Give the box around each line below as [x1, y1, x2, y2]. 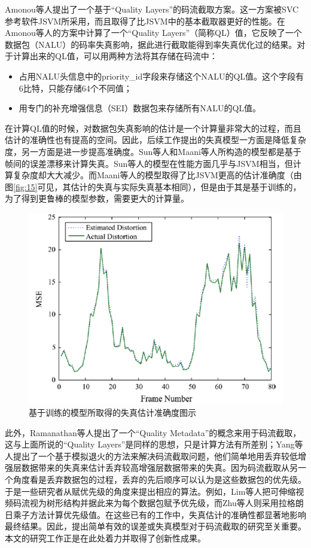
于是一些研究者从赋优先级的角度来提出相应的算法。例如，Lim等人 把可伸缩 [5, 485, 296, 497]
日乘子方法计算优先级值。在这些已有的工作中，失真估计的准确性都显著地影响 [5, 508, 306, 520]
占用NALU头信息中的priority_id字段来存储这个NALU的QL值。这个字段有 [19, 69, 304, 82]
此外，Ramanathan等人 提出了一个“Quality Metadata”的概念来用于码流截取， [5, 426, 301, 439]
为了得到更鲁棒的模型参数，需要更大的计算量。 [5, 192, 189, 205]
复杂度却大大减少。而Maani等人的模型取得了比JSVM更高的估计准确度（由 [13, 169, 302, 181]
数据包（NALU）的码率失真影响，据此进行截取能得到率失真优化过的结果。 [5, 38, 297, 50]
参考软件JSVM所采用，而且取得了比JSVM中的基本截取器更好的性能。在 [5, 14, 285, 27]
